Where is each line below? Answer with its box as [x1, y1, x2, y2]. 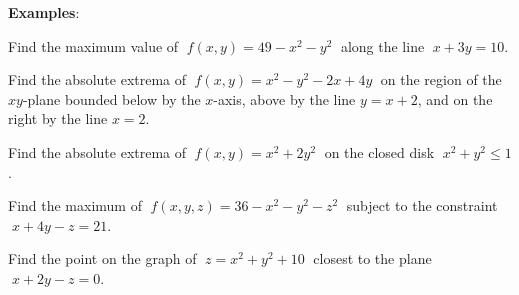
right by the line [8, 108, 108, 129]
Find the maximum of [8, 195, 142, 216]
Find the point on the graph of [8, 248, 197, 269]
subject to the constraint [346, 195, 498, 216]
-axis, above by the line [213, 88, 356, 109]
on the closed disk [324, 141, 435, 162]
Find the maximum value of [8, 35, 179, 56]
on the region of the [380, 69, 502, 90]
